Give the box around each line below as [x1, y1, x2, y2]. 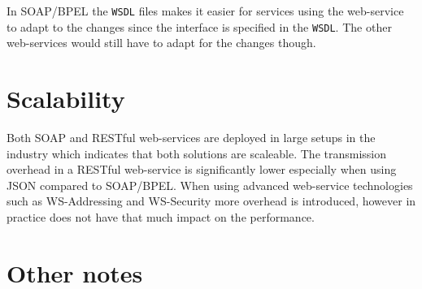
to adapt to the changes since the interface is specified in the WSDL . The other [7, 18, 392, 35]
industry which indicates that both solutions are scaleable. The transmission [7, 144, 387, 162]
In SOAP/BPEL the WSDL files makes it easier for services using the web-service [7, 2, 404, 19]
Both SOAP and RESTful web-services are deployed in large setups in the [7, 129, 376, 146]
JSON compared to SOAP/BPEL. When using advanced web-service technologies [7, 176, 413, 193]
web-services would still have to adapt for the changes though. [7, 34, 316, 51]
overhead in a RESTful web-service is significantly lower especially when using [7, 161, 397, 178]
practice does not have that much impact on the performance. [7, 209, 315, 225]
